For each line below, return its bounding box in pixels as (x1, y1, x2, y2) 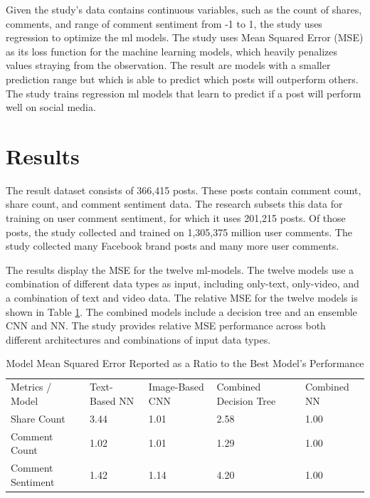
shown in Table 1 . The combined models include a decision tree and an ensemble (6, 304, 357, 319)
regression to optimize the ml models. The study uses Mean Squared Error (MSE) (6, 30, 364, 45)
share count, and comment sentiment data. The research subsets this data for (6, 196, 343, 211)
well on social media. (6, 100, 96, 115)
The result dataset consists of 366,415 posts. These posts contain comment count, (6, 182, 361, 197)
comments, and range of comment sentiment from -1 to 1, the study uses (6, 16, 322, 31)
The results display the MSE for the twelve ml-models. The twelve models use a (6, 262, 354, 277)
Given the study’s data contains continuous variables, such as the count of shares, (6, 2, 362, 16)
